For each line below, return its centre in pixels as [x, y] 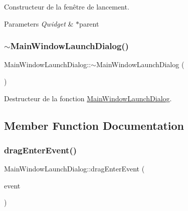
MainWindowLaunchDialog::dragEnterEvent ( [74, 169]
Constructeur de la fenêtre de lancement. [67, 7]
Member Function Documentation [94, 125]
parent [89, 23]
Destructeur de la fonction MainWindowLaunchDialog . [88, 98]
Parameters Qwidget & [39, 23]
